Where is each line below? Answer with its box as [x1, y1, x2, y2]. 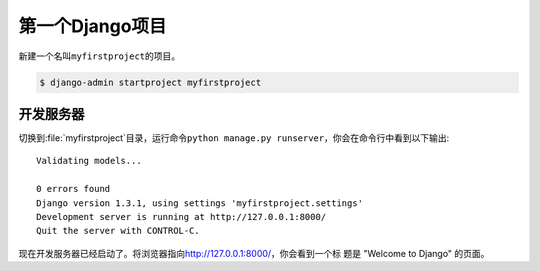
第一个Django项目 [18, 15, 167, 37]
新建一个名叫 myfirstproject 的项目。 [18, 50, 181, 62]
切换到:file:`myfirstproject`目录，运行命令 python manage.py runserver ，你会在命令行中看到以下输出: [18, 132, 450, 144]
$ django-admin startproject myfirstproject [39, 76, 262, 88]
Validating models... [36, 155, 142, 167]
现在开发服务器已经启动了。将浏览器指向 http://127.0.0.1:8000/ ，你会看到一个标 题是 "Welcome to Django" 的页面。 [18, 247, 490, 259]
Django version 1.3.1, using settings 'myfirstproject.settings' [36, 197, 364, 209]
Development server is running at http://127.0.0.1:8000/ [36, 211, 327, 222]
